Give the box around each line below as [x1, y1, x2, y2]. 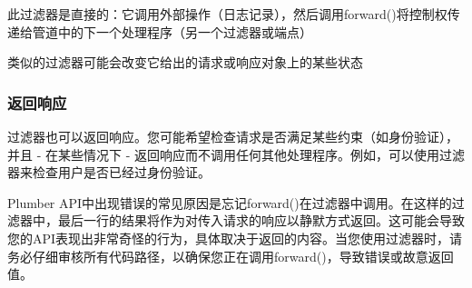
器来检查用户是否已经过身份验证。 [7, 163, 211, 182]
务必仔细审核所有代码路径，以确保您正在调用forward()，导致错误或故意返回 [7, 246, 454, 265]
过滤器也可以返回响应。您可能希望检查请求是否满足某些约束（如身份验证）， [7, 127, 458, 145]
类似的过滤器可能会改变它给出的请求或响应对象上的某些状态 [7, 53, 363, 72]
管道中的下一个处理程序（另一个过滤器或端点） [32, 22, 312, 41]
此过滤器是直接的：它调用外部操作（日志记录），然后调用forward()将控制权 [7, 5, 447, 23]
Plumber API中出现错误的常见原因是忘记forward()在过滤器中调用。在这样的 [7, 193, 452, 212]
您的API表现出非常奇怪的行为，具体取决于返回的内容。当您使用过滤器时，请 [7, 228, 463, 247]
